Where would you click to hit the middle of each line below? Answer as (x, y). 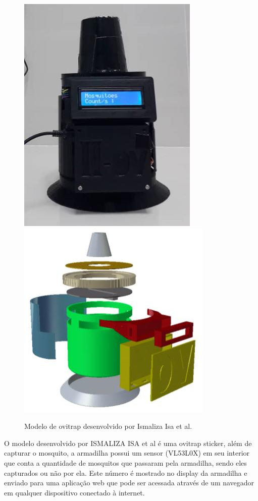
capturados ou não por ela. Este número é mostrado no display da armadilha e (126, 472)
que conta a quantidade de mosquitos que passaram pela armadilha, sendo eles (125, 462)
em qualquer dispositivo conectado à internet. (74, 492)
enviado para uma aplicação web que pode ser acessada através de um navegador (129, 483)
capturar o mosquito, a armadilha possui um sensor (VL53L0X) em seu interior (127, 453)
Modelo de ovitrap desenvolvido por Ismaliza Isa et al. (108, 426)
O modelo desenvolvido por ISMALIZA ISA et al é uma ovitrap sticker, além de (128, 443)
